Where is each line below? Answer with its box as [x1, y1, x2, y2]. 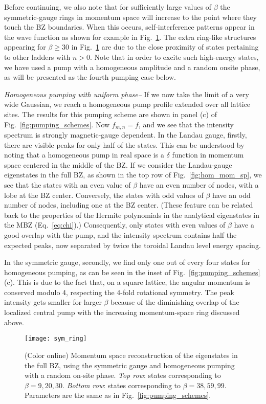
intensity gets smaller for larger [4, 297, 102, 307]
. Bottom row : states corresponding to [62, 379, 181, 390]
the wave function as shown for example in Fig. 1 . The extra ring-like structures [4, 31, 256, 42]
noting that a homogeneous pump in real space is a [4, 149, 164, 160]
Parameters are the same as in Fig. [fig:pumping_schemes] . [25, 390, 211, 400]
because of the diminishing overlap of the [110, 297, 239, 307]
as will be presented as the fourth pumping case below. [4, 72, 176, 82]
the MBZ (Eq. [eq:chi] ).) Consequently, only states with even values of [4, 219, 226, 230]
